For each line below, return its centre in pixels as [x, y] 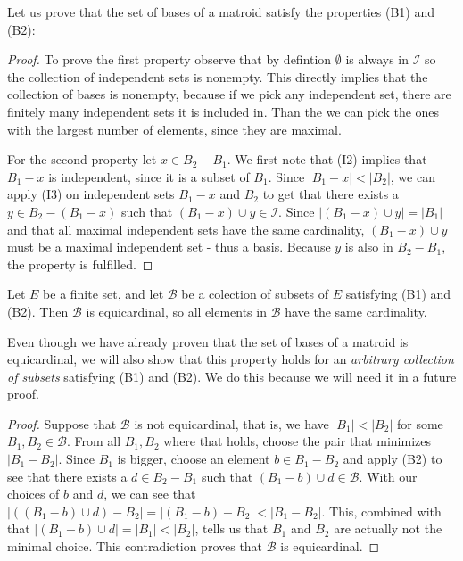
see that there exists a [67, 476]
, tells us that [231, 528]
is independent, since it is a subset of [149, 176]
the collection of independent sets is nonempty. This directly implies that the [218, 76]
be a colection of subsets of [255, 294]
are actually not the [388, 528]
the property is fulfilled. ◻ [80, 264]
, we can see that [150, 494]
